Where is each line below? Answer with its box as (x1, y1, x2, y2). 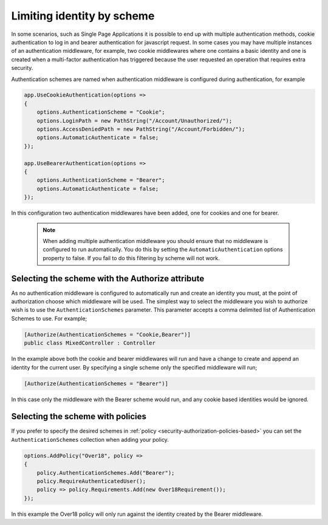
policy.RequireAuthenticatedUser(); (36, 478, 146, 484)
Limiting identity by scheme (11, 9, 155, 22)
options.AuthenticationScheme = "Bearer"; (36, 177, 165, 184)
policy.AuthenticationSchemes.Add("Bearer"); (36, 469, 175, 476)
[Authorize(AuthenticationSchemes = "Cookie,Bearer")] (24, 331, 191, 338)
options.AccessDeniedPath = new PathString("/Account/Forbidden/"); (36, 126, 245, 133)
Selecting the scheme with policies (11, 411, 147, 422)
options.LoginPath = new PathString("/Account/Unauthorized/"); (36, 117, 233, 124)
